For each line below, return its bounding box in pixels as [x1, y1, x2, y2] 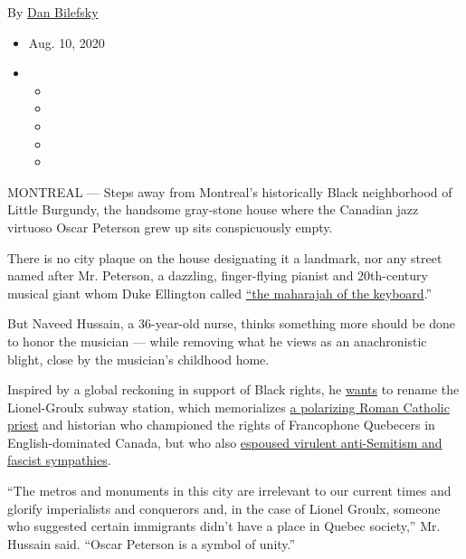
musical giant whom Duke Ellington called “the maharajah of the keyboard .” [7, 283, 433, 302]
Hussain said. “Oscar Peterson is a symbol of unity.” [7, 534, 296, 553]
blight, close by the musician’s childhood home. [7, 349, 270, 368]
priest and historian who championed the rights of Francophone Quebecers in [7, 415, 435, 434]
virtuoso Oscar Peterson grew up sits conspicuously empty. [7, 217, 333, 236]
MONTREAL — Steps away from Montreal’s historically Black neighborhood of [7, 182, 452, 201]
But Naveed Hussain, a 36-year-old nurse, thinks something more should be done [7, 314, 456, 333]
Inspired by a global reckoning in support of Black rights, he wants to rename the [7, 380, 460, 399]
